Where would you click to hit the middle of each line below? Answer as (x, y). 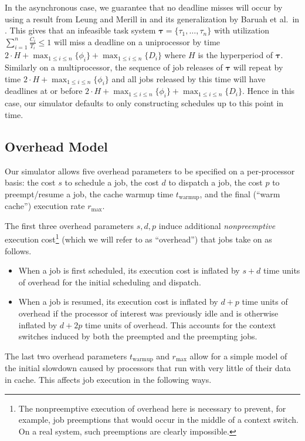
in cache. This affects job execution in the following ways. (108, 379)
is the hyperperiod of (235, 55)
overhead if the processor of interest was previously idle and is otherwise (148, 313)
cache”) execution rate (45, 206)
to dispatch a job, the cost (216, 182)
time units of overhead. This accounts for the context (180, 324)
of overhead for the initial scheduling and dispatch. (110, 282)
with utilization (242, 30)
